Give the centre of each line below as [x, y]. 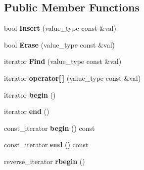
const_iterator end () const [46, 144]
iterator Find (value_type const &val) [63, 61]
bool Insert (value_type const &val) [60, 28]
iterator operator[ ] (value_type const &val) [72, 78]
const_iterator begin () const [49, 128]
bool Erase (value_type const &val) [59, 44]
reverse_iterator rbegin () [45, 161]
